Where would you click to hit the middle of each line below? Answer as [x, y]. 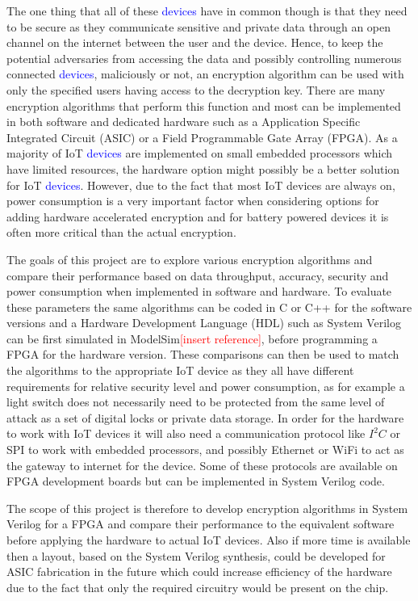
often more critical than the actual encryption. [121, 232]
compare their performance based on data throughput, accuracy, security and [198, 275]
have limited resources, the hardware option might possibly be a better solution [203, 168]
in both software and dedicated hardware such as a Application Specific [184, 122]
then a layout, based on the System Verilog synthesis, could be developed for [196, 555]
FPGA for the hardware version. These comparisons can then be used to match [203, 354]
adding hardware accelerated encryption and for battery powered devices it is [198, 216]
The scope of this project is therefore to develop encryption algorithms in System [207, 508]
